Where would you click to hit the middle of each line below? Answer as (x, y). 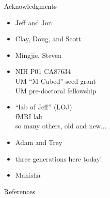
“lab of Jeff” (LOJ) (44, 107)
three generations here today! (59, 158)
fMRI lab (29, 116)
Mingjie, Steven (39, 55)
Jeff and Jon (34, 22)
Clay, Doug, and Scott (48, 39)
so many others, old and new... (61, 126)
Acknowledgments (30, 6)
